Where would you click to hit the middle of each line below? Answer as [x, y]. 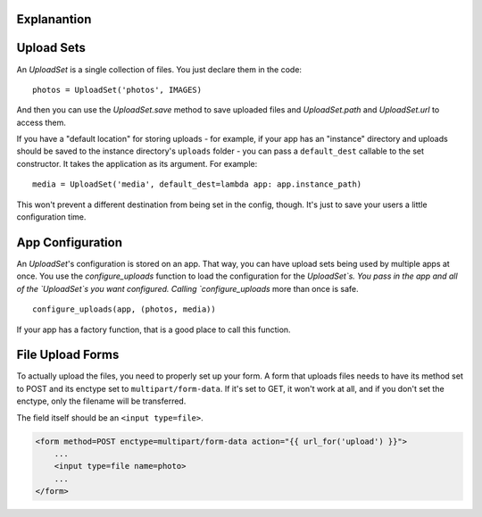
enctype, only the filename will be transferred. [101, 401]
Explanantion [54, 19]
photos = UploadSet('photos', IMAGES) [117, 90]
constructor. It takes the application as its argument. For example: [137, 163]
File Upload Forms [68, 355]
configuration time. [51, 217]
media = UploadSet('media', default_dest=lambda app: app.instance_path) [197, 184]
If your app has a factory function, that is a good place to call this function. [154, 329]
